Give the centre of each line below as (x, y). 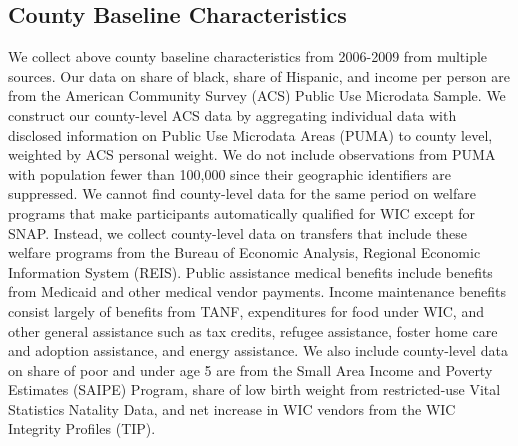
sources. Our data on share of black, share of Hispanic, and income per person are (259, 75)
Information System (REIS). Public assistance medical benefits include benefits (250, 271)
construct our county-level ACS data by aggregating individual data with (232, 114)
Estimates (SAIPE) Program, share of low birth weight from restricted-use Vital (254, 389)
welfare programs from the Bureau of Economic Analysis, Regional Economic (244, 252)
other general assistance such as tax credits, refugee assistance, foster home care (253, 330)
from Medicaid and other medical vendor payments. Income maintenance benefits (257, 291)
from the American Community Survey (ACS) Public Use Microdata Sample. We (257, 95)
